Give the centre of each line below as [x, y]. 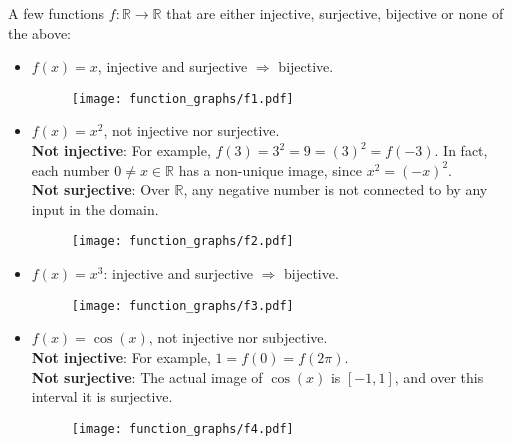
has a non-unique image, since [270, 169]
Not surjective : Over [100, 189]
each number [70, 169]
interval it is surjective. [102, 396]
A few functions [56, 13]
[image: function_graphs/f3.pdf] [182, 305]
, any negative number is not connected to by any [335, 189]
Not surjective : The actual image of [147, 376]
